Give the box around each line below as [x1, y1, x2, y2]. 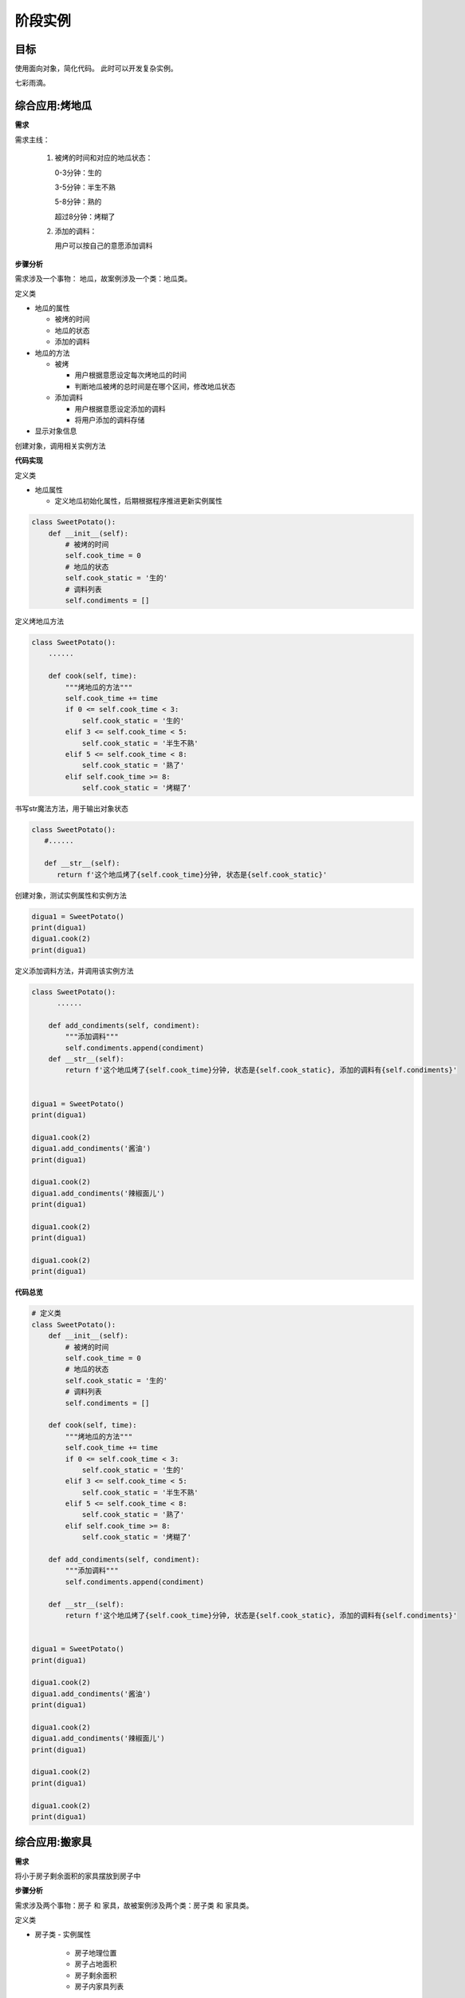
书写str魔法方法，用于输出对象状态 [14, 804, 129, 814]
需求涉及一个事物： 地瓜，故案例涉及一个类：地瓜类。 [14, 274, 191, 284]
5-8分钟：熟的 [54, 197, 102, 207]
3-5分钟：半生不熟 [54, 182, 116, 192]
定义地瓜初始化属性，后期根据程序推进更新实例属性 [54, 496, 223, 506]
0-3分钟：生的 [54, 168, 102, 177]
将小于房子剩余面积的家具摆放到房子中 [14, 1871, 141, 1881]
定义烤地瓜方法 [14, 616, 64, 626]
